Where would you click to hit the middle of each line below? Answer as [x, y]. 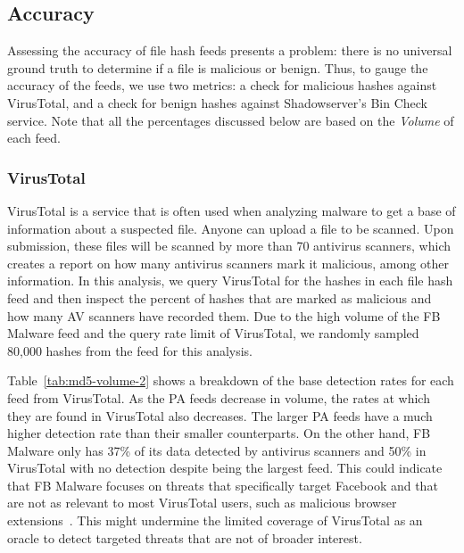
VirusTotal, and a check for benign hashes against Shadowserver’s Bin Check [217, 102]
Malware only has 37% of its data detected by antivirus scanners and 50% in [217, 450]
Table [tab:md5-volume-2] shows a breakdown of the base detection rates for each [231, 380]
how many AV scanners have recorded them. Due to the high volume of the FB [224, 315]
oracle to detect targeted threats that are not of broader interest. [185, 537]
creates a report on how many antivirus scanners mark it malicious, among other [228, 263]
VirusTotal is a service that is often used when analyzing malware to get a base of [232, 210]
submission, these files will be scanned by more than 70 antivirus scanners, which [229, 246]
